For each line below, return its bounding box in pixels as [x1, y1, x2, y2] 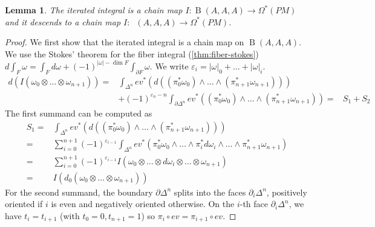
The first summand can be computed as [5, 107, 152, 120]
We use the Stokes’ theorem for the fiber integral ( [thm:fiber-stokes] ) [5, 47, 259, 60]
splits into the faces [174, 185, 246, 198]
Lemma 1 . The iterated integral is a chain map [5, 4, 183, 16]
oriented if [5, 197, 43, 210]
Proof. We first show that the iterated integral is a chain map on [5, 36, 244, 48]
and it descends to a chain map [5, 15, 121, 28]
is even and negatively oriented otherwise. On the [51, 197, 235, 210]
